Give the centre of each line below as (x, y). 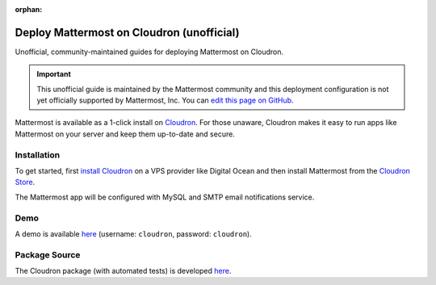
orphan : (29, 9)
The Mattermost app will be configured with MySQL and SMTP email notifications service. (165, 197)
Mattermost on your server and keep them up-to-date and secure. (125, 134)
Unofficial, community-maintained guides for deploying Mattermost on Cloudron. (149, 52)
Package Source (48, 254)
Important (54, 74)
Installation (38, 155)
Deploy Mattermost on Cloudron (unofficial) (127, 32)
